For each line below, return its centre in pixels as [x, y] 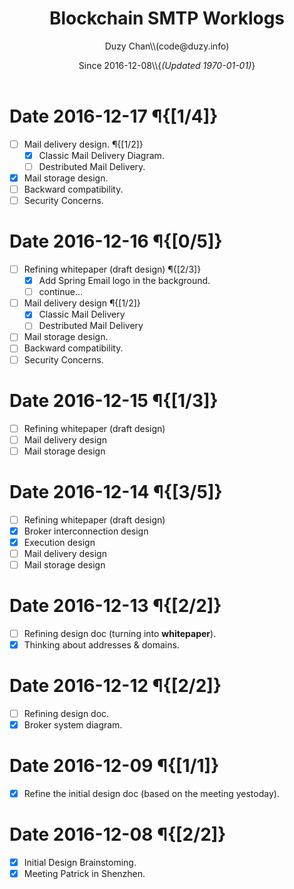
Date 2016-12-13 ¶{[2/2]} [115, 606]
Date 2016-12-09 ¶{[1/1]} [114, 766]
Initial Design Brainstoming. [80, 862]
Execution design [59, 542]
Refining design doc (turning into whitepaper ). [120, 633]
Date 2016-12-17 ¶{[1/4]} [114, 116]
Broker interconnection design [86, 531]
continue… [61, 292]
